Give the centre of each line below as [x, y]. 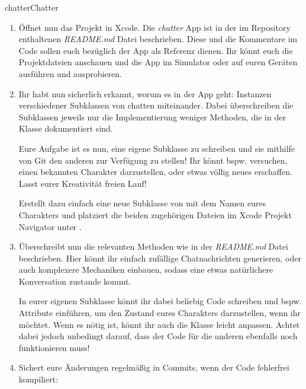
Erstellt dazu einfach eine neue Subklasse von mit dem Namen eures [142, 203]
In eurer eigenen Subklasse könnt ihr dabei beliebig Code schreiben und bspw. [160, 301]
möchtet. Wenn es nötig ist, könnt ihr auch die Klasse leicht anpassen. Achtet [159, 324]
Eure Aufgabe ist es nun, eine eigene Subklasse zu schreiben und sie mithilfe [157, 148]
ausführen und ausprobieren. [70, 73]
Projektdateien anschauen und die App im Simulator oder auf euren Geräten [158, 62]
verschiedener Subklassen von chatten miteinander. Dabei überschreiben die [156, 105]
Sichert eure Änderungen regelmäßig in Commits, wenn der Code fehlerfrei [154, 367]
